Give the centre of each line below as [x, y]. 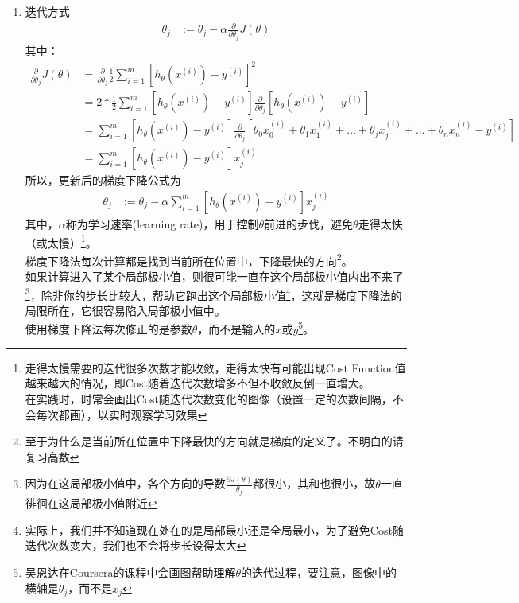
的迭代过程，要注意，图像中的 [318, 572]
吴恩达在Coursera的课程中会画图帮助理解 [130, 572]
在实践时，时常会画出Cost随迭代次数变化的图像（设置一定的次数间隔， [209, 398]
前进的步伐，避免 [309, 223]
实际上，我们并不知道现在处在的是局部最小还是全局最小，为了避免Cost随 [214, 529]
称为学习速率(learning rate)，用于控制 [162, 223]
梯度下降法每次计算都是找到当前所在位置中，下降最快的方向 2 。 [189, 259]
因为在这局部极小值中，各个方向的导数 [125, 483]
